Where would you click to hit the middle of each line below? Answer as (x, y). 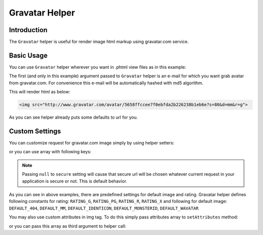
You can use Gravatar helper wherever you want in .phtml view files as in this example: (98, 67)
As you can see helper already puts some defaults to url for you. (74, 117)
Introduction (28, 30)
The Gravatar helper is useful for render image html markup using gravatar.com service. (99, 42)
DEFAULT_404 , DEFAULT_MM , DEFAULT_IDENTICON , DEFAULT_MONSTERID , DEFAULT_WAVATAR (104, 208)
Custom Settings (35, 131)
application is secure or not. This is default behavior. (75, 181)
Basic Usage (28, 55)
